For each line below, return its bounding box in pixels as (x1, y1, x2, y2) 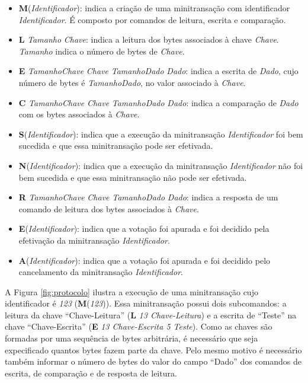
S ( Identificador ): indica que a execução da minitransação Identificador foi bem (18, 127, 303, 140)
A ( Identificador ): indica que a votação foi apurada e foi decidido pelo (18, 254, 271, 266)
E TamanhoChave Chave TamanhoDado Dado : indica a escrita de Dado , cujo (18, 65, 299, 77)
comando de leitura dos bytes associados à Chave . (18, 202, 199, 215)
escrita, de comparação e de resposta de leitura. (5, 366, 177, 379)
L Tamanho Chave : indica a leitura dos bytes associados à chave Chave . (18, 33, 279, 46)
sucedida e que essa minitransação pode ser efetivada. (18, 139, 213, 152)
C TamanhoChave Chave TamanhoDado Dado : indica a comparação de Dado (18, 96, 299, 108)
